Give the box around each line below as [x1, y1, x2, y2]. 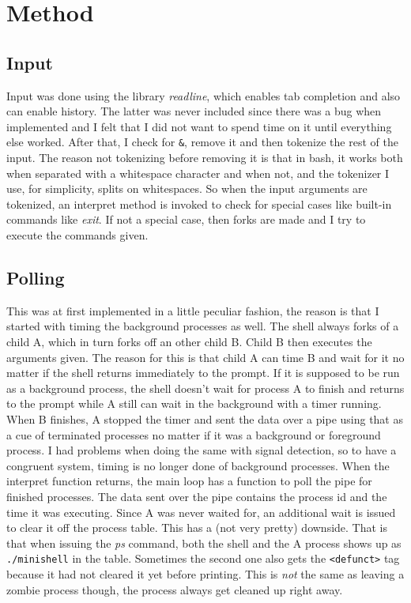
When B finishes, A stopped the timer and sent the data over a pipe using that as [6, 410, 403, 427]
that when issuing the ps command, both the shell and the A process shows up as [6, 534, 402, 551]
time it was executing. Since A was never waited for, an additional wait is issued [6, 503, 396, 520]
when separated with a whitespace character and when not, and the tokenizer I [6, 164, 390, 181]
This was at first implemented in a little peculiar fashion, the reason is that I [6, 302, 379, 318]
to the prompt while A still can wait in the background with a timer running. [6, 395, 382, 412]
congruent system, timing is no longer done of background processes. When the [6, 457, 390, 473]
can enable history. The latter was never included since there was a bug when [6, 103, 382, 119]
